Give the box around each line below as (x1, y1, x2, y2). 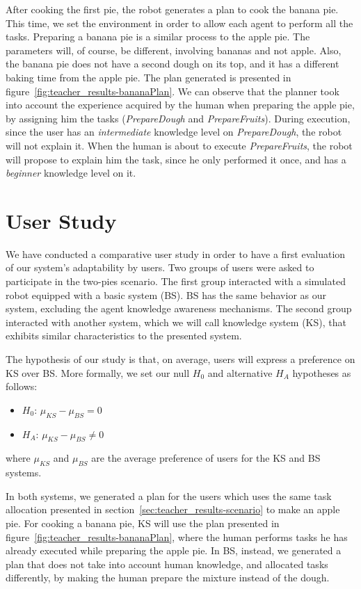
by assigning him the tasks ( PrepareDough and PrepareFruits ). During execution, (6, 111, 351, 125)
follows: (6, 379, 38, 394)
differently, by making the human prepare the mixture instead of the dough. (6, 570, 330, 585)
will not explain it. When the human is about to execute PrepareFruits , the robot (6, 138, 353, 152)
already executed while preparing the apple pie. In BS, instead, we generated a (6, 543, 342, 558)
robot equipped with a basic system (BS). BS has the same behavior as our (6, 287, 327, 302)
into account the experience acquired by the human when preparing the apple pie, (6, 97, 355, 112)
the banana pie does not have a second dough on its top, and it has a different (6, 56, 339, 71)
